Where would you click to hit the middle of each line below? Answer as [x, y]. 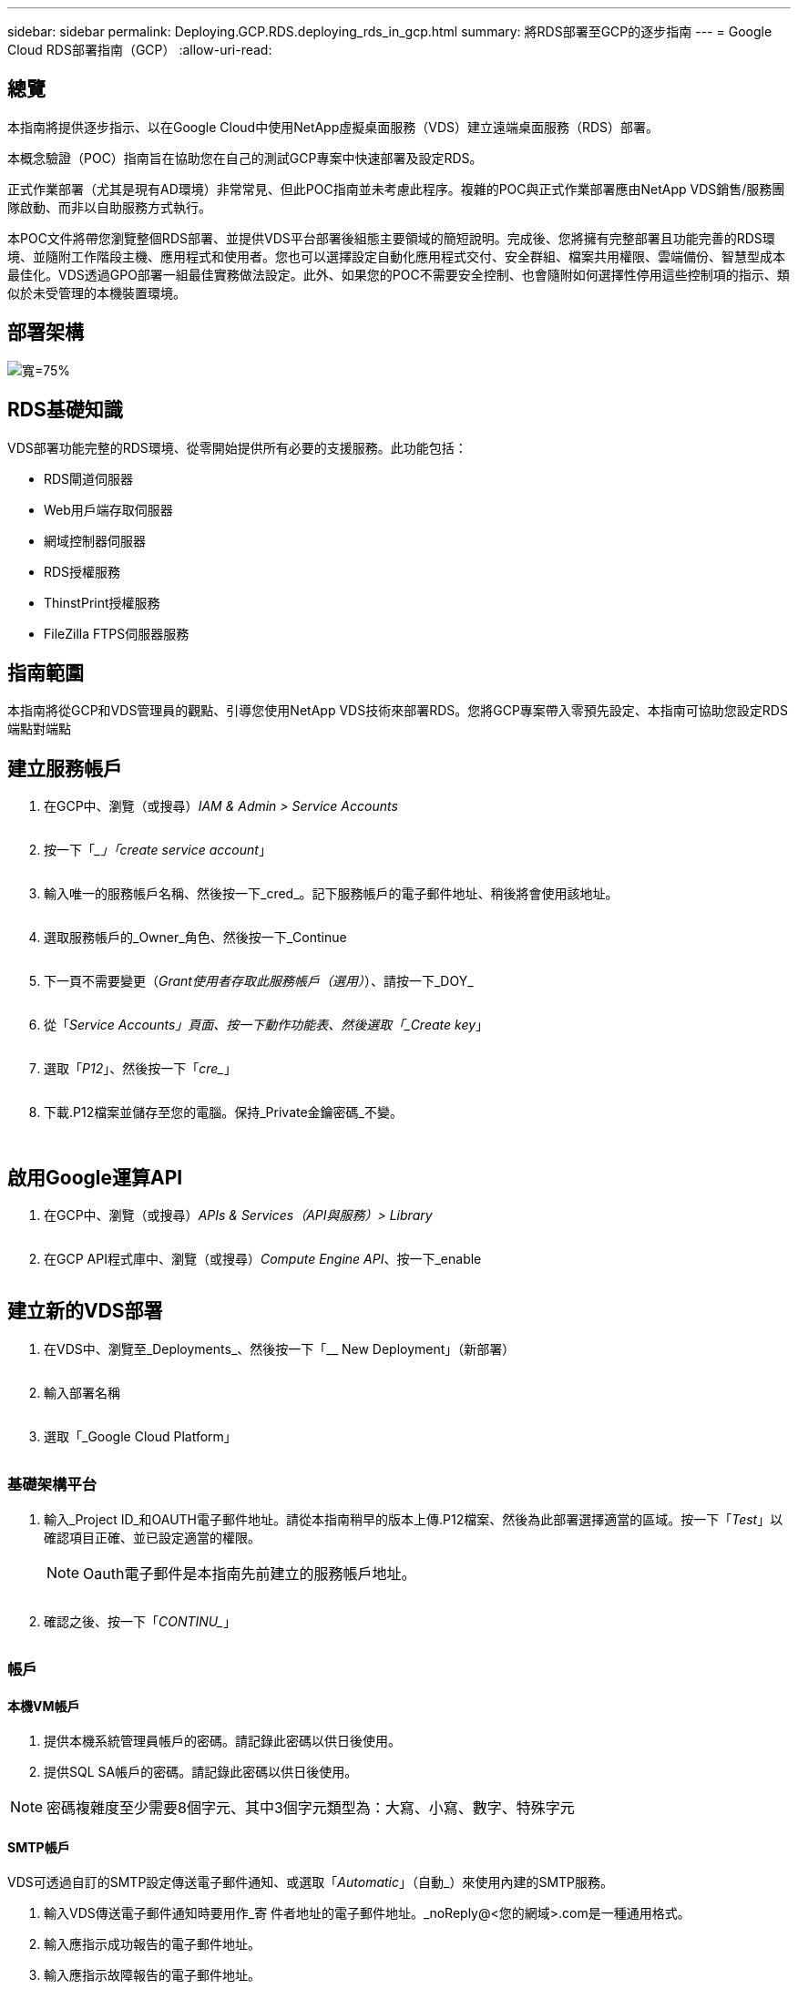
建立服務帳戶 [65, 768]
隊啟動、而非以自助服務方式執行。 [109, 207]
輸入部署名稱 [82, 1392]
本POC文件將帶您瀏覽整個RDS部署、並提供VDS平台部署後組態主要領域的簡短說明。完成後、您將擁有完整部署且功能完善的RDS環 [391, 238]
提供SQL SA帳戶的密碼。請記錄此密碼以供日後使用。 [201, 1772]
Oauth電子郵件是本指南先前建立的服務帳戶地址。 [250, 1573]
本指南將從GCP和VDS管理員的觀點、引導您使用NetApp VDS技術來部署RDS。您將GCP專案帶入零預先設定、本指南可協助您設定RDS [398, 711]
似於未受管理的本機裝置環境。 [97, 292]
